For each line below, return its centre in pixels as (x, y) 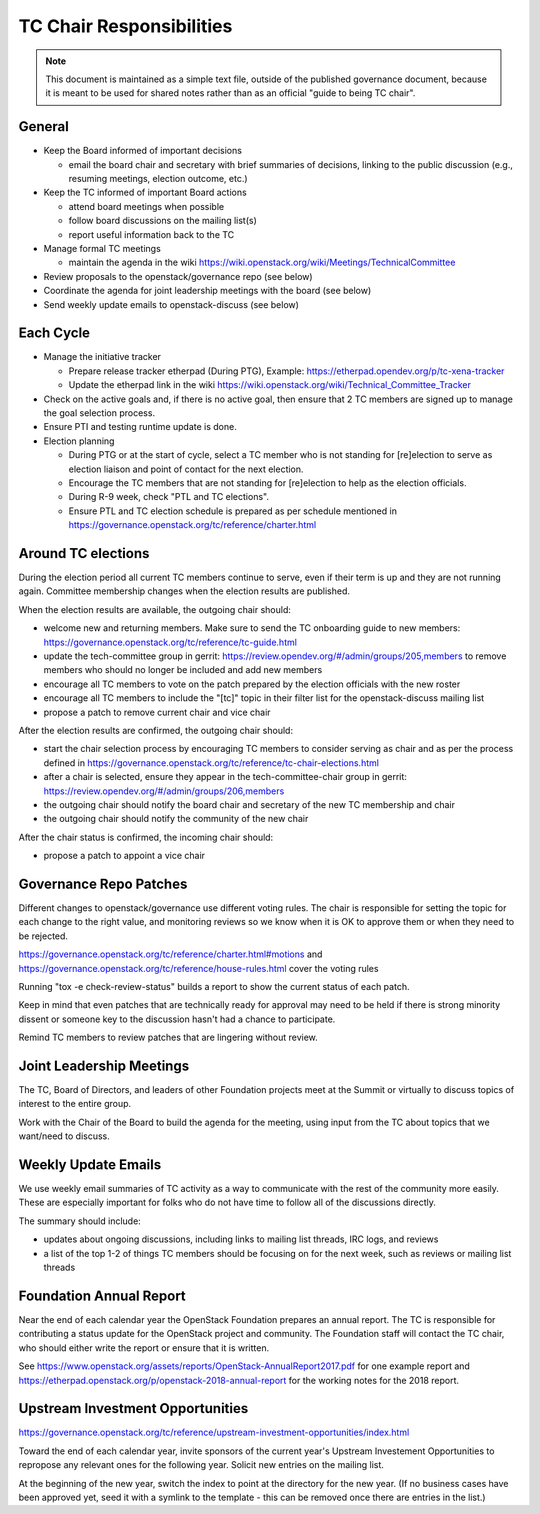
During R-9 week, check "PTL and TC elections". (169, 497)
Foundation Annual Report (102, 1295)
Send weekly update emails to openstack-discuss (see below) (171, 304)
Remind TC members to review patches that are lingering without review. (168, 1037)
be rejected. (43, 936)
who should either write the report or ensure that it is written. (144, 1347)
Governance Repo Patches (103, 883)
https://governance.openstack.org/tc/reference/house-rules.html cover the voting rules (198, 968)
